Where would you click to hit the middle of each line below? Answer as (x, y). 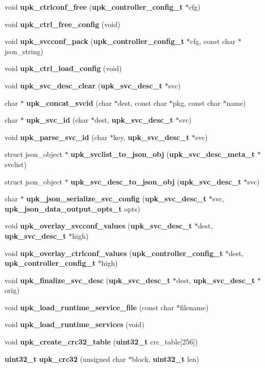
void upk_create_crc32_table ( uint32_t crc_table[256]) (101, 342)
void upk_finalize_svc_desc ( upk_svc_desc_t (88, 280)
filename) (194, 307)
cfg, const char (213, 41)
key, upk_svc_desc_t (151, 137)
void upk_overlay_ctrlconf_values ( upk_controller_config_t (114, 253)
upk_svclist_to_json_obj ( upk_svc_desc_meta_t (163, 154)
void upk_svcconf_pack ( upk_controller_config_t (94, 41)
